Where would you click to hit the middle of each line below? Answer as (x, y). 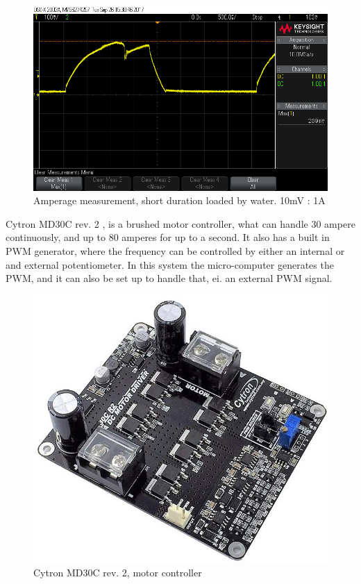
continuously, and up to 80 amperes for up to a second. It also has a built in (168, 237)
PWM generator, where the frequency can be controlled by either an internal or (175, 250)
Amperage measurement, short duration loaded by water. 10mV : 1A (179, 200)
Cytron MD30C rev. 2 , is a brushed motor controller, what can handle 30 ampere (180, 223)
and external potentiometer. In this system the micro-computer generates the (170, 264)
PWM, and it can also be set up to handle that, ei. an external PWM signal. (169, 278)
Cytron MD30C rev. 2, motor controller (118, 573)
